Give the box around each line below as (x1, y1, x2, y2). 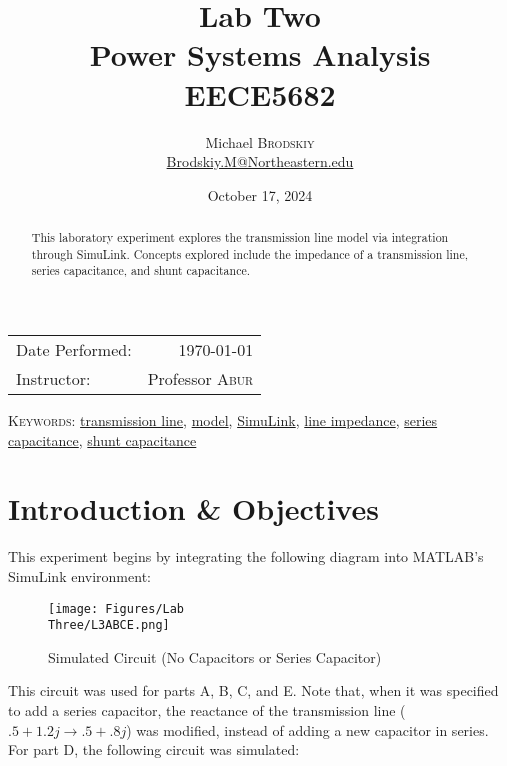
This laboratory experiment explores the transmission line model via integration (31, 229, 449, 246)
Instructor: (16, 367, 91, 391)
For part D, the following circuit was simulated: (8, 739, 300, 760)
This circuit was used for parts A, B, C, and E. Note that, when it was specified (8, 680, 499, 701)
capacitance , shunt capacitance (8, 429, 197, 450)
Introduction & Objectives (8, 488, 379, 529)
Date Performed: (16, 338, 132, 362)
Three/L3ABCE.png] (48, 618, 170, 633)
